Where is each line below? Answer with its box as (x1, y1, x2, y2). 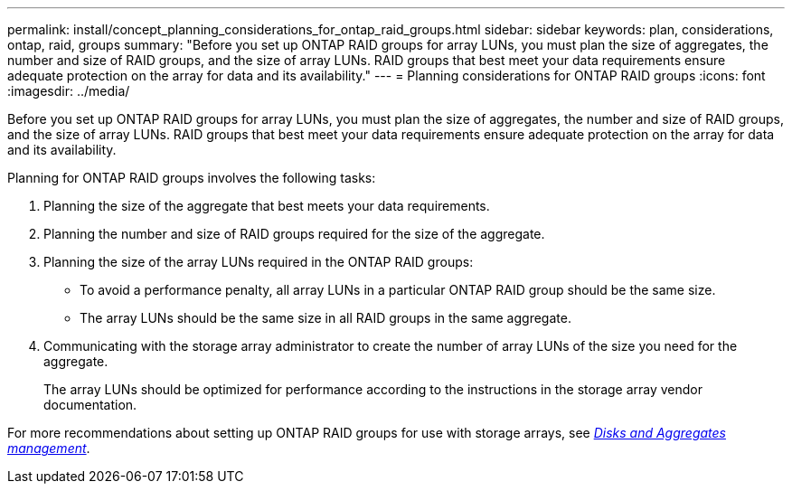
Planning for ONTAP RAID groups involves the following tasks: (7, 170, 376, 185)
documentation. (43, 397, 137, 412)
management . (7, 440, 90, 456)
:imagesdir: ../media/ (7, 83, 130, 99)
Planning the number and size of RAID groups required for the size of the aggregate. (43, 226, 545, 241)
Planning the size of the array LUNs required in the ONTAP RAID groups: (43, 254, 474, 269)
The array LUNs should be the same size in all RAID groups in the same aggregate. (80, 310, 571, 326)
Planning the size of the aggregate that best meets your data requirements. (43, 198, 490, 213)
